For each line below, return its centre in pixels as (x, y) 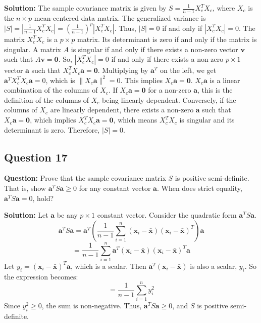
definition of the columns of (47, 99)
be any (67, 215)
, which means (135, 120)
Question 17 (36, 157)
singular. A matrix (33, 49)
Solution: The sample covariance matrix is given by (85, 8)
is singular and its (207, 120)
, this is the (215, 90)
